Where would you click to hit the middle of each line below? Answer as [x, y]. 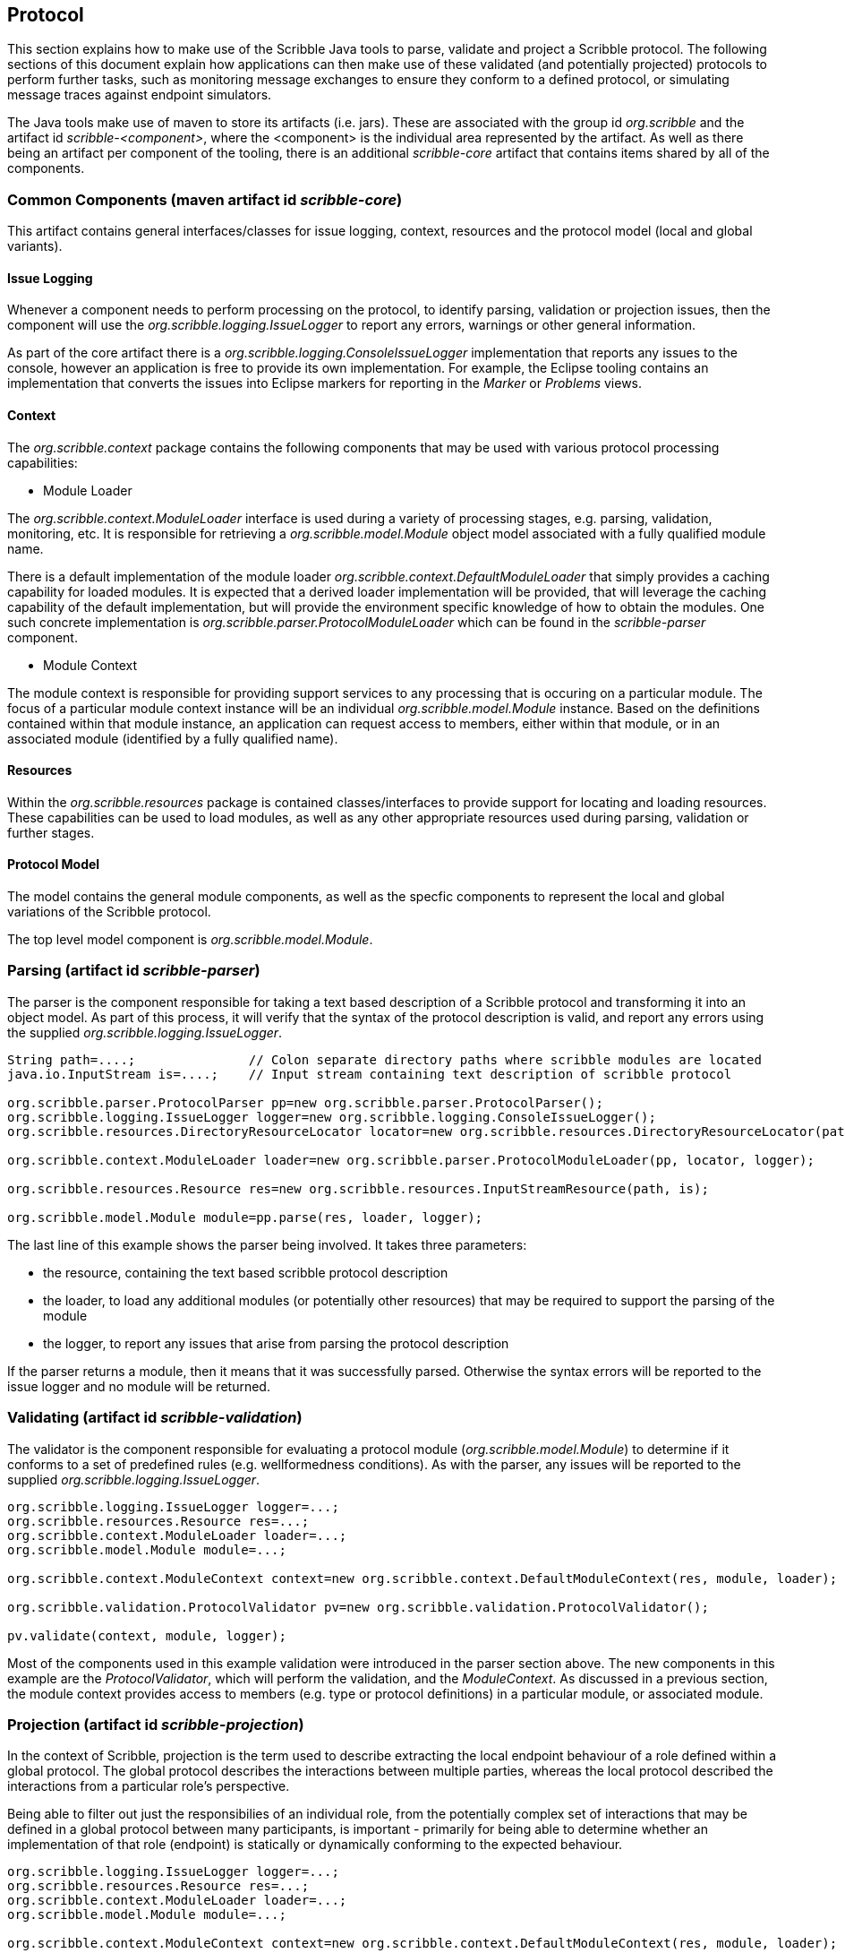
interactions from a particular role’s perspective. [149, 1786]
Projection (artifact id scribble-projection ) [156, 1724]
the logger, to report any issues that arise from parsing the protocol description [276, 1343]
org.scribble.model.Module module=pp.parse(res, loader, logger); [245, 1217]
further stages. [51, 832]
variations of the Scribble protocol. [109, 912]
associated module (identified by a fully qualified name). [173, 738]
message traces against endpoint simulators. [140, 95]
